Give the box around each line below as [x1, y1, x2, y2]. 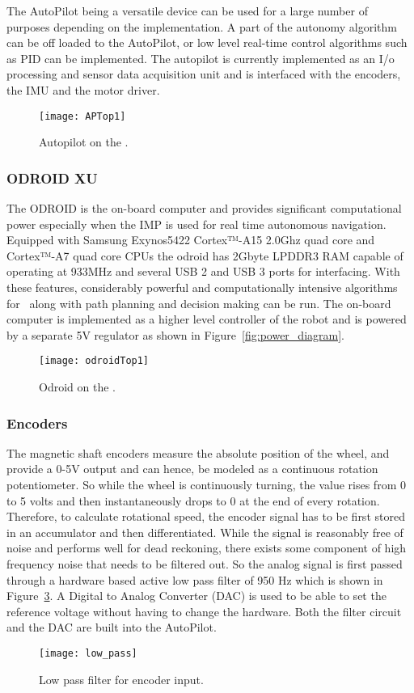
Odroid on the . [39, 378, 116, 395]
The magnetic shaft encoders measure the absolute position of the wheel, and [6, 444, 390, 461]
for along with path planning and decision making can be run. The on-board [6, 294, 391, 311]
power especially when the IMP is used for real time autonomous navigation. [6, 215, 387, 232]
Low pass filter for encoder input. [39, 670, 204, 687]
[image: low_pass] [39, 647, 137, 659]
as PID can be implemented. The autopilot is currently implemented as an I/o [6, 49, 395, 66]
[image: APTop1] [39, 110, 126, 122]
